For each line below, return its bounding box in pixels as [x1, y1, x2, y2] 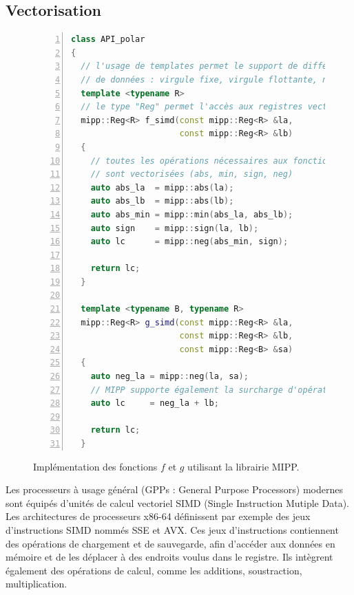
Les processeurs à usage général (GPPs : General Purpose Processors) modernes [6, 482, 343, 497]
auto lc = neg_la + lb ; [90, 398, 219, 409]
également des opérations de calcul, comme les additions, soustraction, [6, 563, 302, 577]
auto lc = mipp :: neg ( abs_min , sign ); [90, 237, 289, 247]
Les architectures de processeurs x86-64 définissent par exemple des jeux [6, 509, 311, 523]
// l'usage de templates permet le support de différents [81, 61, 353, 72]
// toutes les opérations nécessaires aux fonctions [90, 155, 337, 166]
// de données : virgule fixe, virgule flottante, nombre [81, 74, 353, 85]
